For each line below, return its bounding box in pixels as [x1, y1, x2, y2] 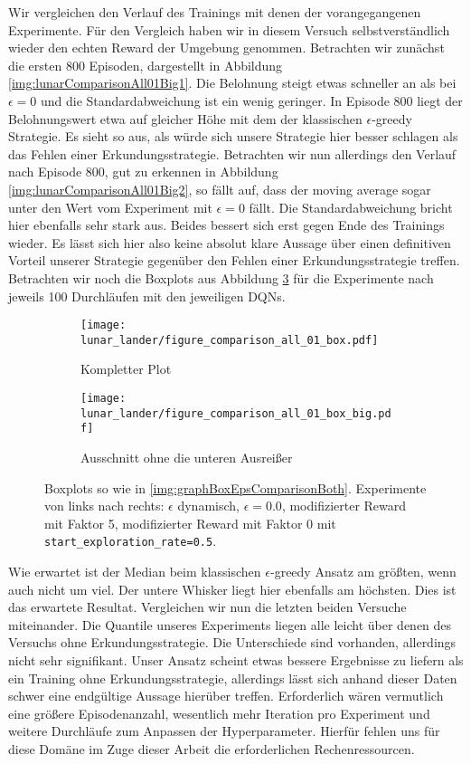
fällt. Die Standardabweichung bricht [249, 197, 453, 216]
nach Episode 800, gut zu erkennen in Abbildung [8, 162, 278, 181]
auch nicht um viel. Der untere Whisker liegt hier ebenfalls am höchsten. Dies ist [8, 579, 457, 598]
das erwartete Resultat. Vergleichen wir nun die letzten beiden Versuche [8, 597, 407, 616]
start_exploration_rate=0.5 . [44, 531, 217, 550]
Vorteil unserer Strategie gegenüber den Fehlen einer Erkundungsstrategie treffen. [8, 251, 460, 270]
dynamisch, [177, 496, 240, 515]
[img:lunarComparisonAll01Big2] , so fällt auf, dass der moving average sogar [8, 179, 431, 198]
